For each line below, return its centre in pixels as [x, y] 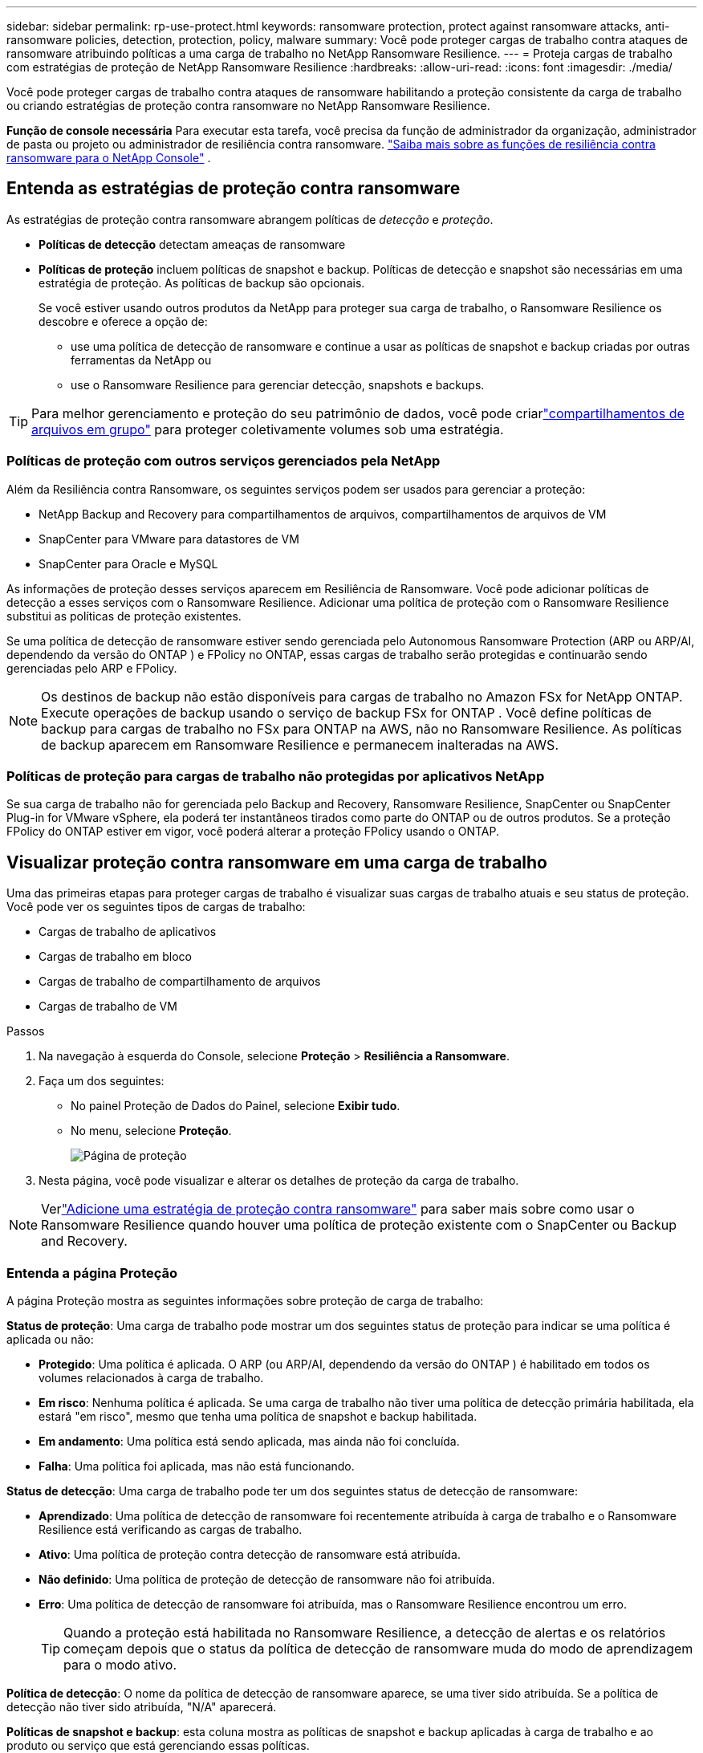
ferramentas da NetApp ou [141, 360]
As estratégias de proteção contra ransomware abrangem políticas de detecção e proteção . [250, 219]
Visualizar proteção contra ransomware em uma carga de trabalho [277, 862]
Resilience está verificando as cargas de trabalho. [171, 1529]
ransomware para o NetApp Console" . [109, 158]
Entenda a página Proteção [92, 1273]
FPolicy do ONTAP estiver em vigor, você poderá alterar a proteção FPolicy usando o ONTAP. [253, 832]
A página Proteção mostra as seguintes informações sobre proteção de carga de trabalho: [245, 1300]
